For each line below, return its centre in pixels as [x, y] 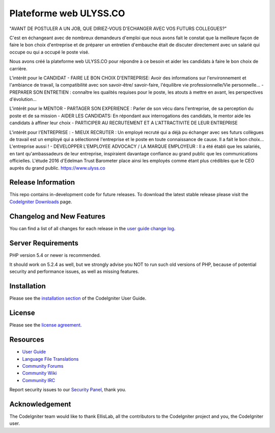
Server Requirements [44, 243]
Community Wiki [39, 373]
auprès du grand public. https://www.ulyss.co [57, 168]
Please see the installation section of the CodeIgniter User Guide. [78, 299]
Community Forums [43, 366]
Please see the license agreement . [46, 325]
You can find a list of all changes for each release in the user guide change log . [92, 228]
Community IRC [39, 380]
